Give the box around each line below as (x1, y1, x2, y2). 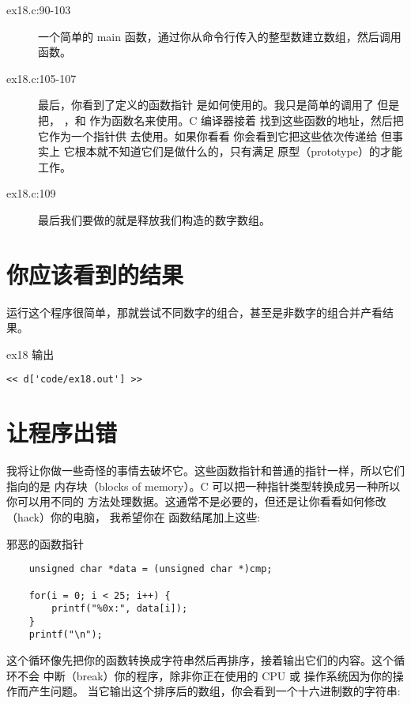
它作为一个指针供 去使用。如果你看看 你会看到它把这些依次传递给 (38, 127, 378, 144)
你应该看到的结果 (6, 258, 184, 290)
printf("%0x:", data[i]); (51, 603, 188, 615)
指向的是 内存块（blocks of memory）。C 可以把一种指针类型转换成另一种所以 (6, 477, 401, 494)
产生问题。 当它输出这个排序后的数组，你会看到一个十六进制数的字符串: (28, 683, 401, 699)
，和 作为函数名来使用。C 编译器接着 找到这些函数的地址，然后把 (63, 111, 404, 128)
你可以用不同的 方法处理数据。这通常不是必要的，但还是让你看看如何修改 (6, 493, 386, 510)
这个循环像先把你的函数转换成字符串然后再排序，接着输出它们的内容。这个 (6, 652, 394, 668)
